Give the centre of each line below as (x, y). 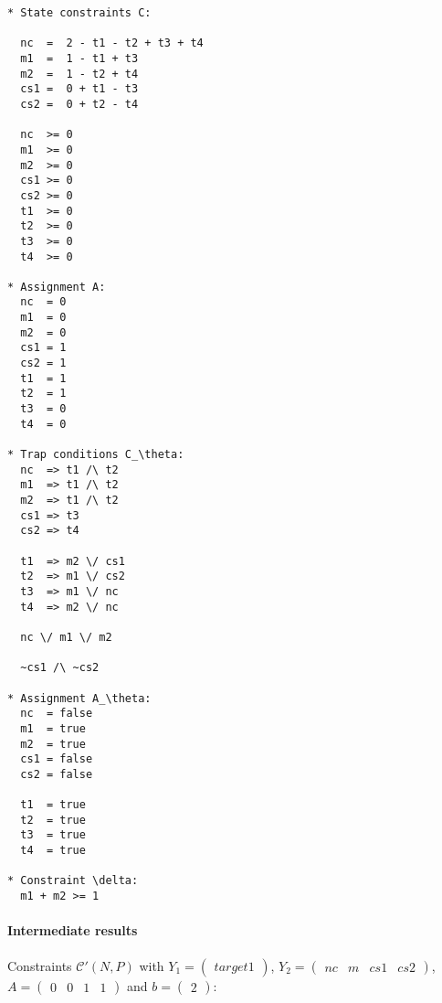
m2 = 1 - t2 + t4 (79, 74)
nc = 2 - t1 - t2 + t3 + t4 (112, 43)
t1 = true (53, 805)
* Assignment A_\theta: (79, 698)
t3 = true (53, 835)
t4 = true (53, 851)
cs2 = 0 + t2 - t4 (79, 104)
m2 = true (53, 744)
